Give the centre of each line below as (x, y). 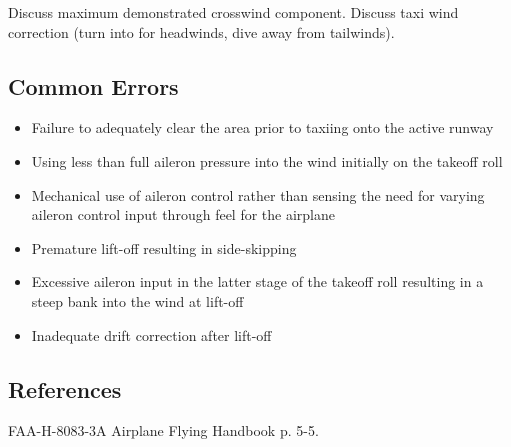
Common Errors (93, 85)
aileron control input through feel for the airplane (183, 214)
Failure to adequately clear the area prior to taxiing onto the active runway (262, 127)
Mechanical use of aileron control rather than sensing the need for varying (258, 194)
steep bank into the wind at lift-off (137, 300)
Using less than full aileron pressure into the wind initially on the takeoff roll (267, 160)
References (65, 388)
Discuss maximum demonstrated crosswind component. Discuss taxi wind (233, 12)
